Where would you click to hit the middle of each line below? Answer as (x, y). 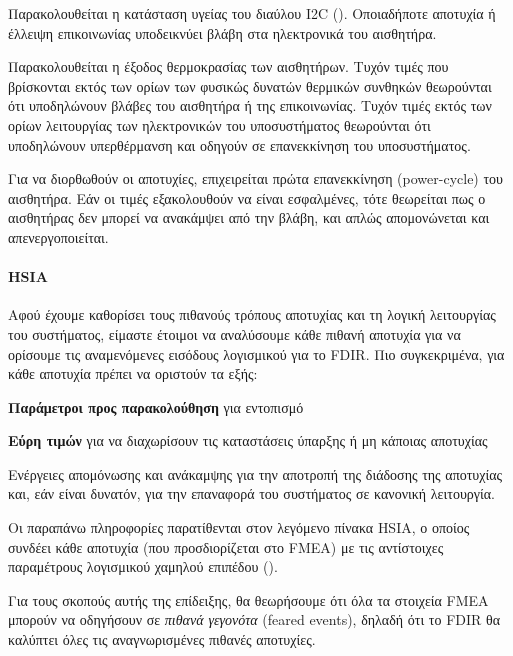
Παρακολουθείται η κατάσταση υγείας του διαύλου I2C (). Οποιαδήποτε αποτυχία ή (252, 13)
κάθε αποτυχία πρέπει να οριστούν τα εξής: (133, 373)
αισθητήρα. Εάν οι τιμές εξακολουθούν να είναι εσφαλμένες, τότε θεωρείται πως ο (247, 197)
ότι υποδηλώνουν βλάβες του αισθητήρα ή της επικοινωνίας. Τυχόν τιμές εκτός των (250, 105)
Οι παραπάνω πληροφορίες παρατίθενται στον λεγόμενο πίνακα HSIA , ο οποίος (239, 527)
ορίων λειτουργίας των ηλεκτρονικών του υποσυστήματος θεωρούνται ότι (219, 124)
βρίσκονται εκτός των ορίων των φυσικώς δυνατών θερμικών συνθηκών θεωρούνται (250, 85)
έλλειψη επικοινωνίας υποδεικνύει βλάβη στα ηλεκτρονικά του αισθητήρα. (222, 32)
